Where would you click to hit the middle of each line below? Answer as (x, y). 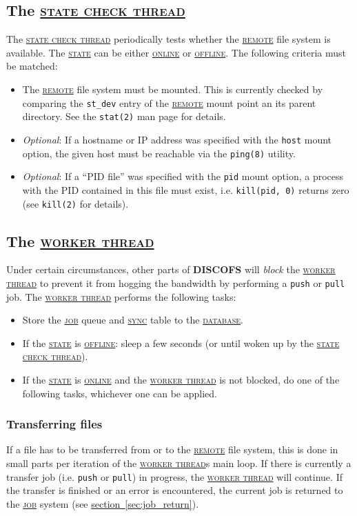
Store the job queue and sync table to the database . (133, 320)
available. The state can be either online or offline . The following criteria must (176, 52)
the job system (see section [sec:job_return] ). (103, 503)
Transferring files (54, 424)
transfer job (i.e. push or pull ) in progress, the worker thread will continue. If (174, 476)
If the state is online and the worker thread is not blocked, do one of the (181, 379)
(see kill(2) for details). (75, 203)
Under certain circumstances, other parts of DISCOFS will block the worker (171, 269)
